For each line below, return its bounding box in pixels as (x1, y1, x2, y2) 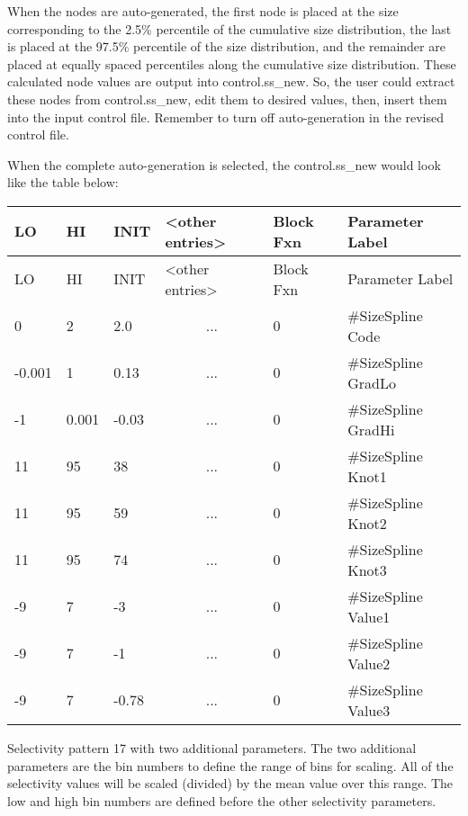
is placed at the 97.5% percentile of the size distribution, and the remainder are (7, 37, 445, 56)
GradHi (347, 418, 395, 440)
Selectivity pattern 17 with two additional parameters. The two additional (7, 738, 417, 757)
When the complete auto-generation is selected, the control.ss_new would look (7, 155, 441, 174)
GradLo (347, 372, 396, 393)
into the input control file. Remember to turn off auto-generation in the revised (7, 107, 445, 126)
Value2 (347, 652, 391, 674)
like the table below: (7, 173, 119, 192)
